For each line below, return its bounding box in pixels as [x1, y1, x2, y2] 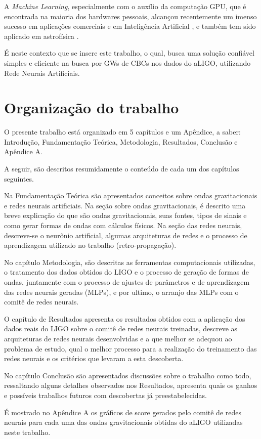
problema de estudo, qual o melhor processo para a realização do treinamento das [4, 343, 257, 354]
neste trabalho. [4, 426, 51, 437]
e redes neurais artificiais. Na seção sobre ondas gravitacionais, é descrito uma [4, 200, 246, 210]
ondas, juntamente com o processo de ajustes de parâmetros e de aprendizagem [4, 277, 250, 287]
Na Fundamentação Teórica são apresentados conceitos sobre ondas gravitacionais [4, 190, 257, 201]
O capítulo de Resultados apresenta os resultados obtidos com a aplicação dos [4, 313, 245, 324]
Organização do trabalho [4, 97, 179, 118]
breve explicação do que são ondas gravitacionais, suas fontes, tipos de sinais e [4, 210, 247, 221]
